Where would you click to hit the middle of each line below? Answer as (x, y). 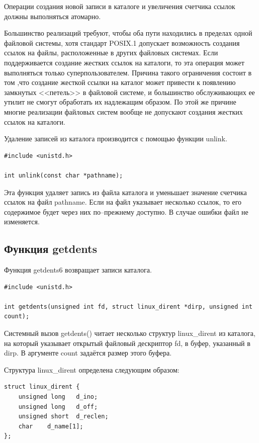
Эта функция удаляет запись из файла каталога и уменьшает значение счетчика (125, 192)
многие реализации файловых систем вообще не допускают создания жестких (123, 111)
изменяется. (22, 221)
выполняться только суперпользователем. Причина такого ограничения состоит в (128, 72)
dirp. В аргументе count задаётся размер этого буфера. (88, 353)
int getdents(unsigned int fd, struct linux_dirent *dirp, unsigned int (128, 306)
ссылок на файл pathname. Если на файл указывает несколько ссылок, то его (123, 202)
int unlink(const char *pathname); (64, 175)
